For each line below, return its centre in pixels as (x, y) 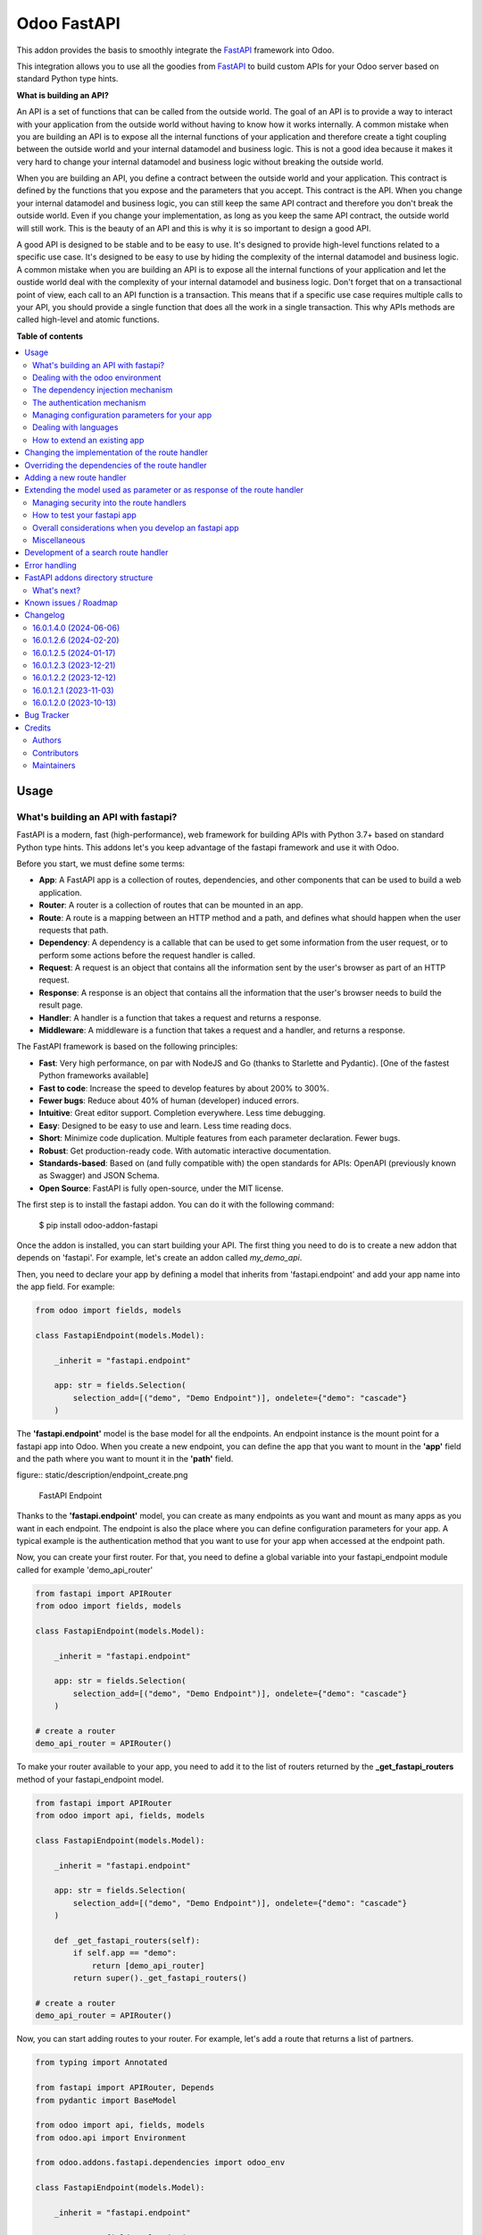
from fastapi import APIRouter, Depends (125, 2088)
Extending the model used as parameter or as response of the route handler (164, 490)
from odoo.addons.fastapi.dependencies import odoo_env (160, 2163)
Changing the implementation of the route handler (116, 452)
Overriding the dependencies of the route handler (116, 465)
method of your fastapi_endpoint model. (90, 1779)
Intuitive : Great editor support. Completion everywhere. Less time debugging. (182, 1113)
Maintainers (54, 765)
